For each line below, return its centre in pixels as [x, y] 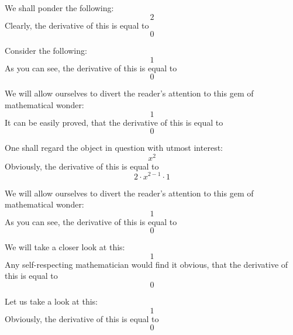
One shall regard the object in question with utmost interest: [114, 148]
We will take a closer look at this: [65, 247]
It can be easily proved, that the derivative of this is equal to [114, 122]
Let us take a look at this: [51, 301]
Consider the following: [46, 51]
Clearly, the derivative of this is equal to [77, 25]
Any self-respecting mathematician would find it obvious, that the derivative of [146, 264]
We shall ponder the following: [59, 8]
